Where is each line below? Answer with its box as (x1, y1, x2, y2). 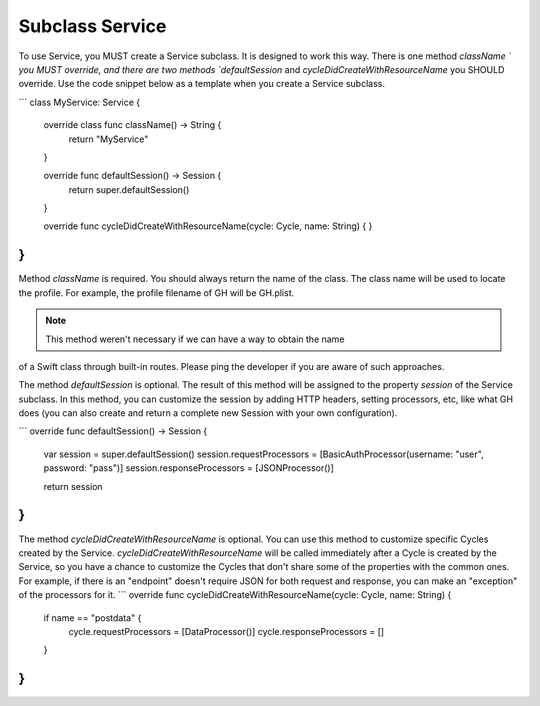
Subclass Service (18, 15, 167, 37)
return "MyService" (68, 133, 149, 145)
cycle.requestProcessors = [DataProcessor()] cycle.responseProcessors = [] (68, 625, 385, 637)
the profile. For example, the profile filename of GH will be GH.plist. (18, 286, 295, 299)
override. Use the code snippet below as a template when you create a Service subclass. (18, 78, 385, 90)
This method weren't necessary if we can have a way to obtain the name (45, 333, 345, 345)
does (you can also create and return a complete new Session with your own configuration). (18, 407, 398, 419)
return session (43, 480, 104, 492)
